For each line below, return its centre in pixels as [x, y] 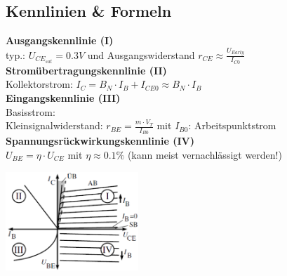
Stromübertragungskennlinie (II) [86, 70]
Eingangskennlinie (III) [63, 97]
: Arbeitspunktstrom [232, 125]
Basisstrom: [31, 111]
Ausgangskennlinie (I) [60, 40]
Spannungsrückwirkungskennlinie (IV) [100, 141]
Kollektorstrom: [39, 84]
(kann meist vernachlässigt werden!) [205, 154]
